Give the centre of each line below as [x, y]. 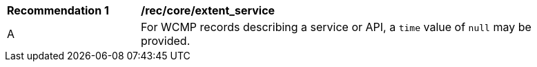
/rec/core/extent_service [208, 10]
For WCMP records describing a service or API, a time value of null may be [336, 27]
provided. [166, 41]
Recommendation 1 [58, 10]
